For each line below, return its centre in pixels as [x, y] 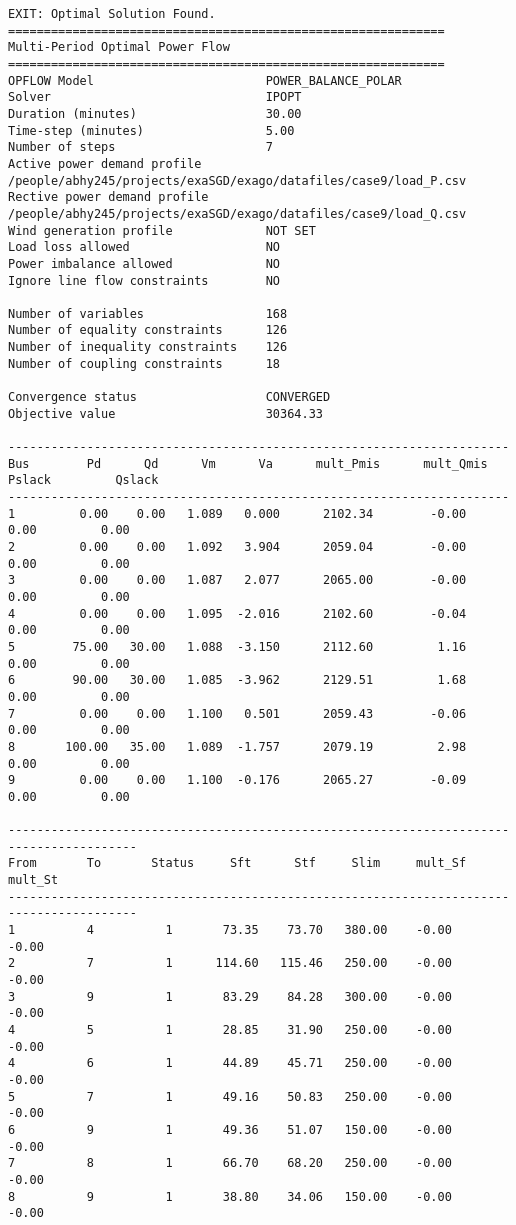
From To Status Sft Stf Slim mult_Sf [237, 863]
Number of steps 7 [140, 147]
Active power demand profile [105, 163]
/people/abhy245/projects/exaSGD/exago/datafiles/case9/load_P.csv [237, 180]
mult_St [33, 880]
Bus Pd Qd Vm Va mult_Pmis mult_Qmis [248, 463]
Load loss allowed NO [144, 247]
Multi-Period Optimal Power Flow [119, 47]
